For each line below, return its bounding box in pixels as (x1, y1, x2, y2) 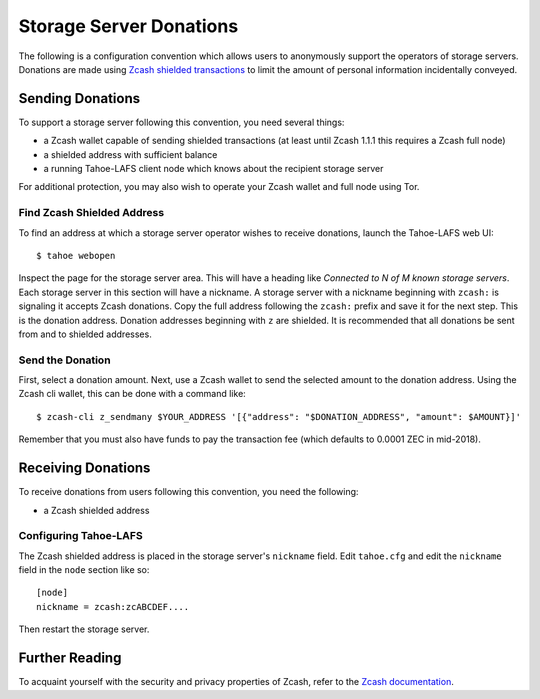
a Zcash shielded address (43, 504, 150, 516)
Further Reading (18, 650, 122, 667)
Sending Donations (18, 90, 140, 107)
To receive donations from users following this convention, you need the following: (18, 486, 359, 498)
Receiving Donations (18, 460, 151, 477)
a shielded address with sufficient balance (43, 148, 218, 160)
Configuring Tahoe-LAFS (18, 529, 144, 543)
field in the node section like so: (18, 564, 150, 576)
